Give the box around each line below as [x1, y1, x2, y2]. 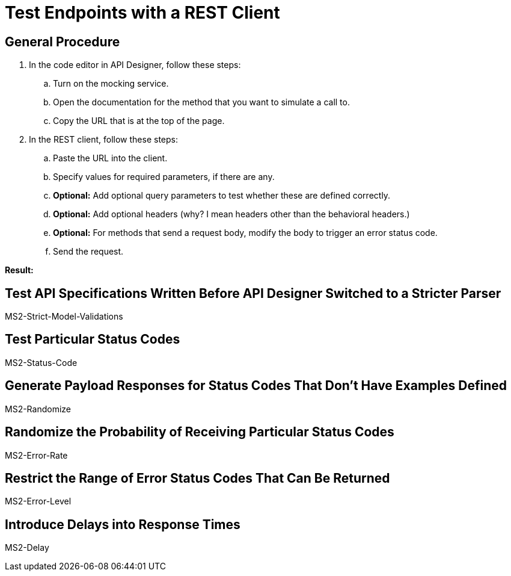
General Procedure [5, 34, 120, 49]
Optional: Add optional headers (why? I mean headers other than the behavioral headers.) [53, 209, 410, 220]
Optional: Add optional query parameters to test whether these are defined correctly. [53, 190, 391, 201]
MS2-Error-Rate [5, 450, 68, 460]
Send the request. [53, 246, 124, 257]
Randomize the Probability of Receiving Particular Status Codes [5, 424, 394, 440]
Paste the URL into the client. [53, 153, 168, 164]
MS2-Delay [5, 542, 49, 553]
